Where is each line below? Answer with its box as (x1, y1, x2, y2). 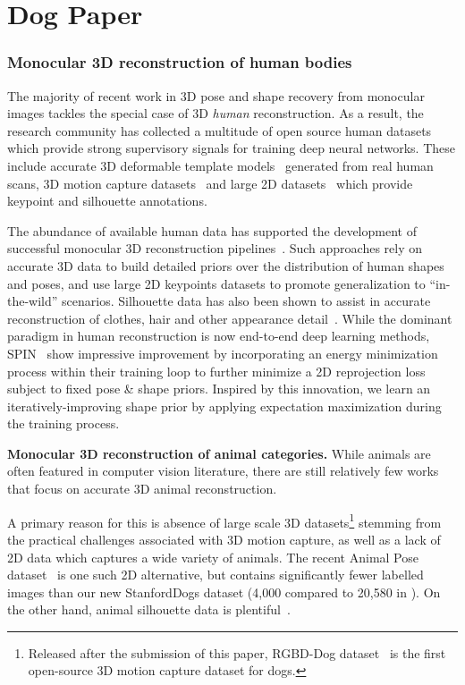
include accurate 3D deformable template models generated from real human (7, 156, 434, 174)
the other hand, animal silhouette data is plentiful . (7, 600, 291, 619)
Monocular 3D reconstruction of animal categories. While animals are (7, 444, 431, 462)
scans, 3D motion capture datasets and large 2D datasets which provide (7, 173, 413, 192)
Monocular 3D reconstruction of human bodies (7, 51, 352, 73)
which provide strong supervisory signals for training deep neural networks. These (7, 139, 455, 157)
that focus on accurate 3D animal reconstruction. (7, 479, 277, 498)
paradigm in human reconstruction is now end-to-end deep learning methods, (7, 326, 430, 345)
